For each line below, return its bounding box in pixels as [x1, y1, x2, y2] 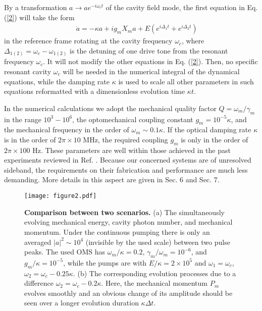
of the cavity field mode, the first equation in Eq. [106, 2, 258, 12]
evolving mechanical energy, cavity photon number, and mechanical [24, 217, 233, 227]
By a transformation [4, 2, 67, 12]
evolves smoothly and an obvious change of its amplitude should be [24, 287, 233, 298]
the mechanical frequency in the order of [4, 124, 129, 135]
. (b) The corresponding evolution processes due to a [73, 268, 236, 278]
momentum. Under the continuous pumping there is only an [24, 226, 210, 237]
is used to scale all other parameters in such [118, 76, 254, 86]
